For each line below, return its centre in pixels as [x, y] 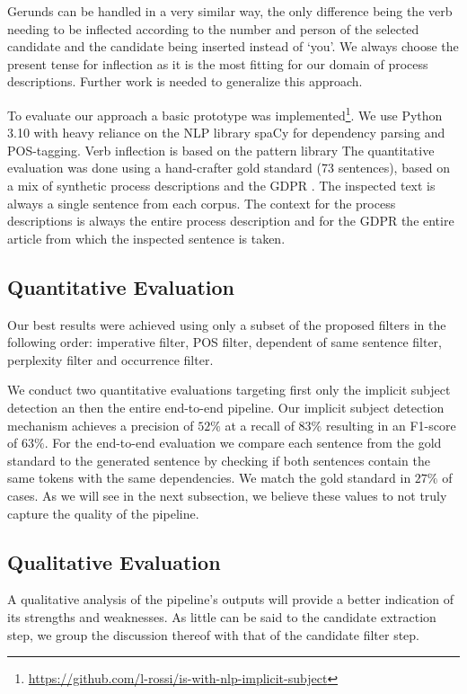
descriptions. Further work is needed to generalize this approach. [185, 81]
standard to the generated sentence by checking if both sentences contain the [219, 460]
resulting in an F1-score [391, 425]
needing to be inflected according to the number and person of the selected [213, 28]
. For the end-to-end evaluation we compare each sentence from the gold [243, 443]
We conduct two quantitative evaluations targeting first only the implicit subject [229, 390]
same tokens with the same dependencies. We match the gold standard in [209, 478]
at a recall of [260, 425]
